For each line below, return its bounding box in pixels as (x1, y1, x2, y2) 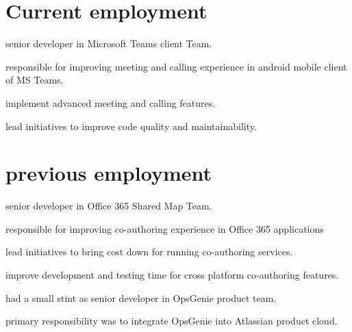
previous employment (5, 159, 212, 187)
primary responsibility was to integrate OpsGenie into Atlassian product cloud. (5, 314, 338, 328)
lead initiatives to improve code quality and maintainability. (5, 118, 257, 133)
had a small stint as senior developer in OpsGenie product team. (5, 290, 277, 305)
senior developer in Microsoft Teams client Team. (5, 36, 212, 51)
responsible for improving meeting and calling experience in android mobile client (5, 59, 347, 73)
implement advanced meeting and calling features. (5, 95, 216, 110)
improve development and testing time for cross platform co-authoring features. (5, 268, 339, 281)
